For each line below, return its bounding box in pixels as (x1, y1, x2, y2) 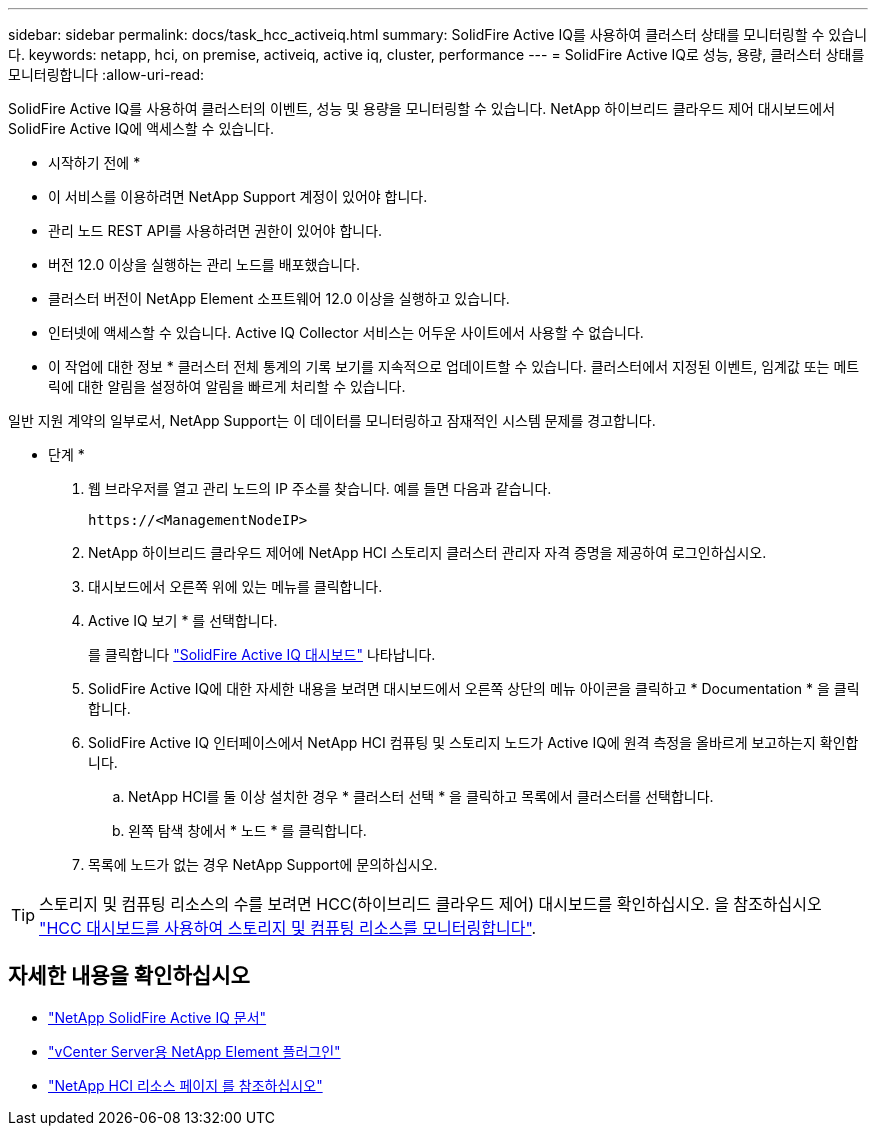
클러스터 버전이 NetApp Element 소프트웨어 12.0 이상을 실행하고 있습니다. (48, 290, 510, 307)
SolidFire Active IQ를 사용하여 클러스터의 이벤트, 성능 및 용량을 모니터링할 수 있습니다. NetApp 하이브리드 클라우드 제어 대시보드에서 (8, 100, 836, 117)
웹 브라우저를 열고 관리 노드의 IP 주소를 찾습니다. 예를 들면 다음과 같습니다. (88, 480, 552, 497)
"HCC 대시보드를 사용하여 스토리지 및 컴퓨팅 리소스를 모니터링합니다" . (39, 918, 537, 938)
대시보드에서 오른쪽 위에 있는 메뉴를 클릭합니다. (88, 578, 383, 595)
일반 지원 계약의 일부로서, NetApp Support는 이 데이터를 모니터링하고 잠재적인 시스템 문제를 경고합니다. (8, 412, 656, 429)
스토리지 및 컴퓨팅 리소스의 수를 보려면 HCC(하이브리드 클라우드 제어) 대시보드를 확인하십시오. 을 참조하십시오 (39, 894, 822, 914)
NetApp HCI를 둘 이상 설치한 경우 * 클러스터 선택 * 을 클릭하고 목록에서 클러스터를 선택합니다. (128, 788, 714, 805)
